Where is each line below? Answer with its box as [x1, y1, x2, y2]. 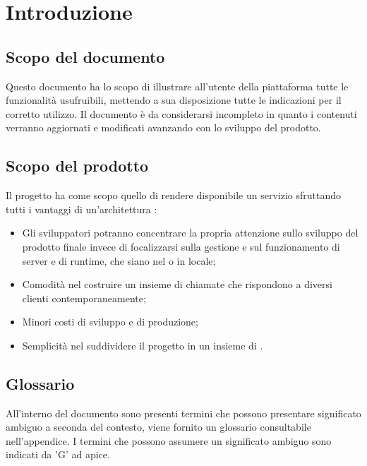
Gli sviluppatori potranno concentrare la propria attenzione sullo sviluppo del [22, 225, 359, 240]
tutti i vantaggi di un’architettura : [6, 201, 157, 216]
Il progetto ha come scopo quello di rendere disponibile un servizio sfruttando [6, 188, 341, 203]
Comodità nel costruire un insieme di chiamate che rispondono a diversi [22, 277, 332, 292]
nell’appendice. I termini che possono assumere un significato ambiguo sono [6, 433, 332, 448]
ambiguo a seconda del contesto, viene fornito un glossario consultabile [6, 419, 311, 434]
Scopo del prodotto [6, 155, 149, 177]
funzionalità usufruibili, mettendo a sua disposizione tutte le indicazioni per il [6, 92, 342, 107]
